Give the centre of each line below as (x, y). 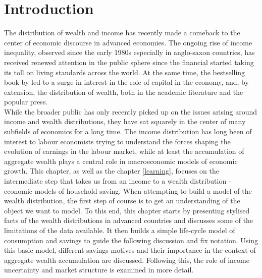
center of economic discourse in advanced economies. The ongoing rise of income (128, 42)
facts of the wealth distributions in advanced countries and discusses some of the (129, 220)
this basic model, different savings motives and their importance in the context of (130, 250)
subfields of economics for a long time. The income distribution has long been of (128, 131)
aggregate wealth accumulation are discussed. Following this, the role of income (127, 260)
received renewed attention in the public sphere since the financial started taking (129, 62)
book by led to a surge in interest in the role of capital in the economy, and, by (126, 82)
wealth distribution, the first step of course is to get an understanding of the (122, 201)
